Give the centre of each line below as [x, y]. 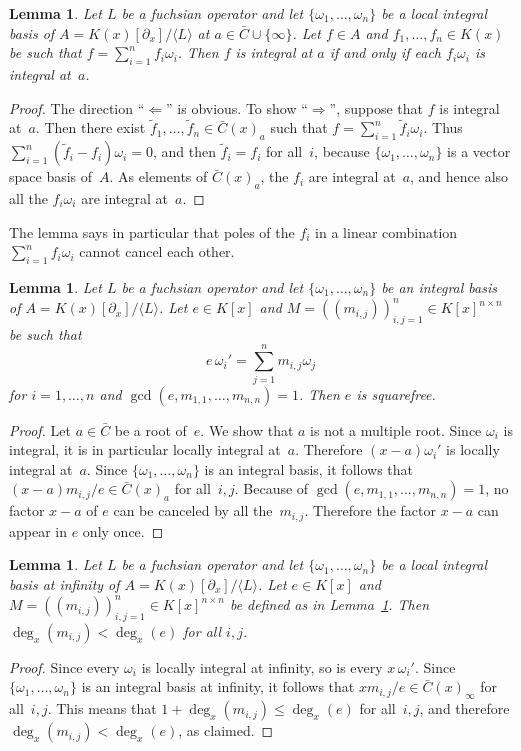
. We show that [247, 429]
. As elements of [158, 176]
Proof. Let [40, 429]
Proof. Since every [64, 666]
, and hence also [459, 176]
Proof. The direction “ [77, 107]
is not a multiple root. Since [396, 429]
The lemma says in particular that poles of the [152, 231]
